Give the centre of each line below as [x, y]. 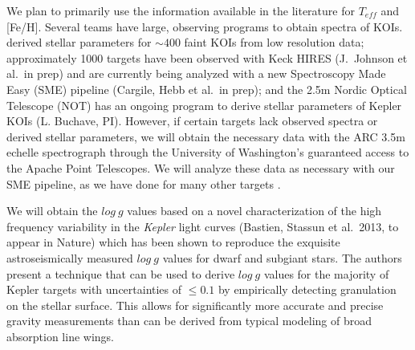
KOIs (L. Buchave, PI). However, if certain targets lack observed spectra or [192, 121]
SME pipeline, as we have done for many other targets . [144, 183]
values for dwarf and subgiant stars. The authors [282, 257]
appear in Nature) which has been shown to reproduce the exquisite [173, 242]
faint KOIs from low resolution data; [274, 42]
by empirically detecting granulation [307, 289]
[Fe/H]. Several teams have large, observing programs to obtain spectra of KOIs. [205, 26]
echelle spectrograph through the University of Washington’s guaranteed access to [208, 152]
